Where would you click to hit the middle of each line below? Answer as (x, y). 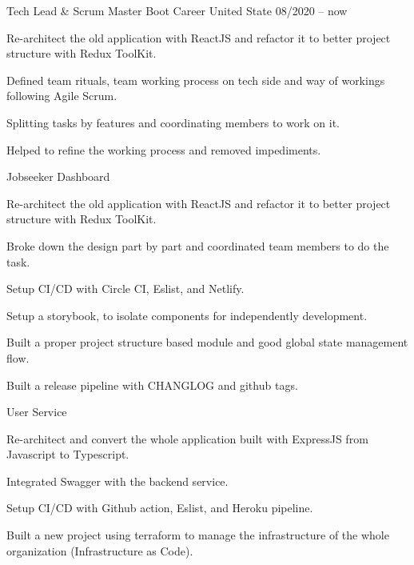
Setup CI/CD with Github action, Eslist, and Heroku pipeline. (160, 508)
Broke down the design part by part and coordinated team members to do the (198, 245)
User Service (37, 412)
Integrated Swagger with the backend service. (117, 481)
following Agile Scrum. (62, 96)
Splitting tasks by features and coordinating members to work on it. (173, 122)
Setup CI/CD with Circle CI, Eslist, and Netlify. (125, 289)
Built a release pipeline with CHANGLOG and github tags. (152, 385)
